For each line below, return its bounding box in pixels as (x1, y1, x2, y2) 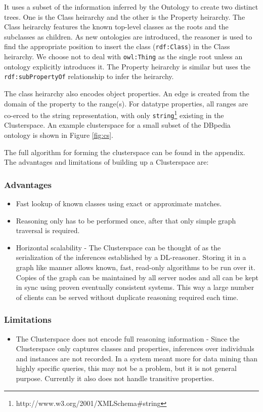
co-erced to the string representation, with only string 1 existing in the (4, 108, 224, 120)
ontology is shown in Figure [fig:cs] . (4, 130, 113, 140)
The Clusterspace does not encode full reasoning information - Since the (16, 333, 240, 344)
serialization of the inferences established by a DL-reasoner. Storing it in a (16, 252, 246, 263)
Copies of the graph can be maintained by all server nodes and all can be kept (16, 272, 258, 282)
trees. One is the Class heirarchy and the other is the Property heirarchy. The (4, 11, 245, 22)
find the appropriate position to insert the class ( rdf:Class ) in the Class (4, 41, 230, 52)
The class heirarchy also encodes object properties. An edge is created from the (4, 88, 249, 98)
